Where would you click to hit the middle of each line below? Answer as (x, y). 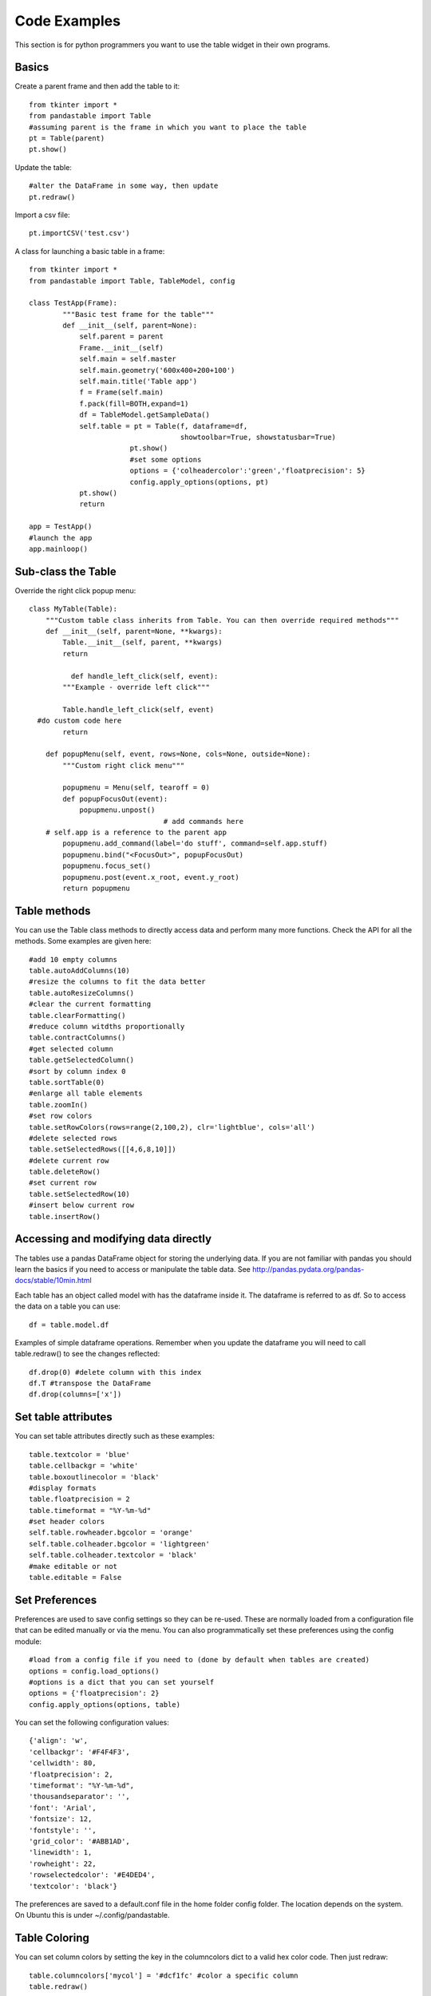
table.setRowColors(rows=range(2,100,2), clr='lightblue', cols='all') (172, 1127)
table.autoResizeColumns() (82, 993)
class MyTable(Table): (73, 609)
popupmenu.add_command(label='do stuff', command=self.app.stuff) (195, 844)
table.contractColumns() (77, 1038)
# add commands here (203, 821)
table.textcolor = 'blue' (80, 1454)
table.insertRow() (65, 1216)
